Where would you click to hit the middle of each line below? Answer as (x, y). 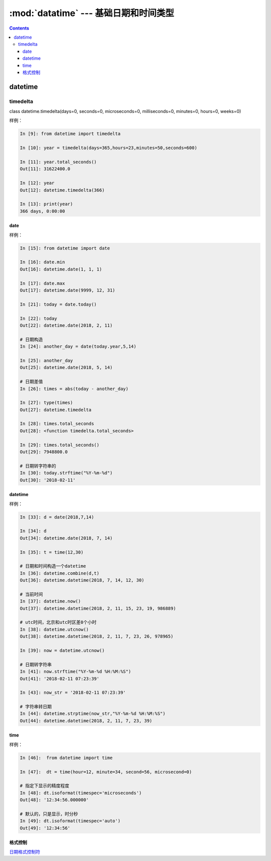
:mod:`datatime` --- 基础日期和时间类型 (92, 13)
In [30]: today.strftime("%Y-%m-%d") (66, 473)
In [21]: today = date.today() (58, 304)
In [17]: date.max (42, 283)
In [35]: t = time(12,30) (52, 552)
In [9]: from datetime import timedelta (70, 134)
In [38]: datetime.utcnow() (54, 629)
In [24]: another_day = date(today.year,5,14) (78, 347)
